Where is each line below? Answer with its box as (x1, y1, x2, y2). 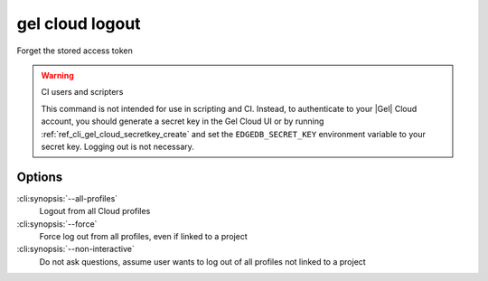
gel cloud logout (16, 14, 141, 33)
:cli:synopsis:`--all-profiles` (16, 192, 118, 203)
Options (16, 169, 63, 184)
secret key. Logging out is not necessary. (41, 141, 194, 152)
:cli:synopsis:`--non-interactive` (16, 244, 135, 255)
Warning (41, 70, 74, 80)
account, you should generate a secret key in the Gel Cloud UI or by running (41, 116, 324, 126)
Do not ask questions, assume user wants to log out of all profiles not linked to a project (39, 256, 366, 267)
